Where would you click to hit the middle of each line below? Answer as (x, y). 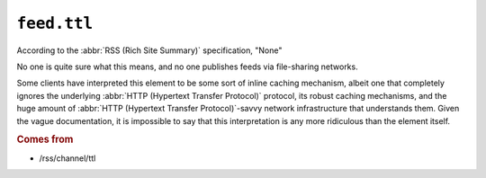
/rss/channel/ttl (67, 158)
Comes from (45, 139)
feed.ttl (55, 23)
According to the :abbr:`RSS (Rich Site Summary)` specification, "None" (149, 50)
